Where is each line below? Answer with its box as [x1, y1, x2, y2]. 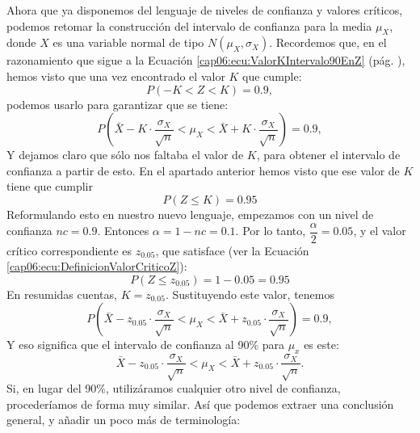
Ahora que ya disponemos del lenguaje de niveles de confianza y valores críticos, [6, 2, 403, 18]
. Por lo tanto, [235, 222, 306, 239]
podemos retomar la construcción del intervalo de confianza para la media [6, 17, 372, 34]
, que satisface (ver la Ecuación [155, 242, 309, 259]
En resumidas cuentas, [6, 285, 117, 302]
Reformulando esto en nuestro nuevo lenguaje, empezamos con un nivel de [6, 205, 374, 222]
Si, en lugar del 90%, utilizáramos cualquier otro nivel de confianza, [6, 380, 341, 397]
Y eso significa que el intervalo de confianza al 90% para [6, 336, 284, 353]
